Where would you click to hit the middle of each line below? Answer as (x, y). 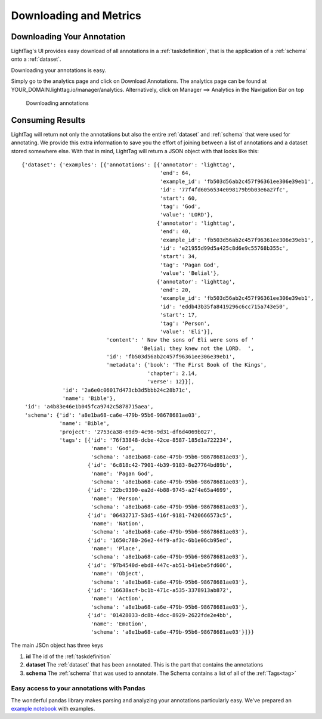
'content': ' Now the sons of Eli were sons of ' (180, 340)
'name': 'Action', (117, 599)
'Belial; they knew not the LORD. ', (198, 348)
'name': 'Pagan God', (122, 473)
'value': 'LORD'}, (187, 215)
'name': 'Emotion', (119, 624)
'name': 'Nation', (117, 523)
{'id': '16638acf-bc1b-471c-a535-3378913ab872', (160, 591)
